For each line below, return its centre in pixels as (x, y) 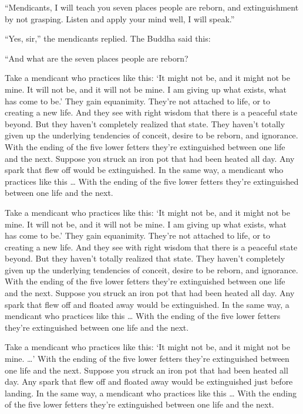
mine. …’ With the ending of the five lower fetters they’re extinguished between (147, 359)
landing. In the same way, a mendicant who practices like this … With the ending (151, 393)
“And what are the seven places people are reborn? (97, 58)
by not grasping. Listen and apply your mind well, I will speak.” (120, 18)
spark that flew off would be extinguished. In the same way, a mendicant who (144, 170)
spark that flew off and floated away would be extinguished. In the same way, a (147, 304)
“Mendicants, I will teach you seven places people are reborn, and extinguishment (152, 7)
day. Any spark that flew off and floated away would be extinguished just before (149, 381)
